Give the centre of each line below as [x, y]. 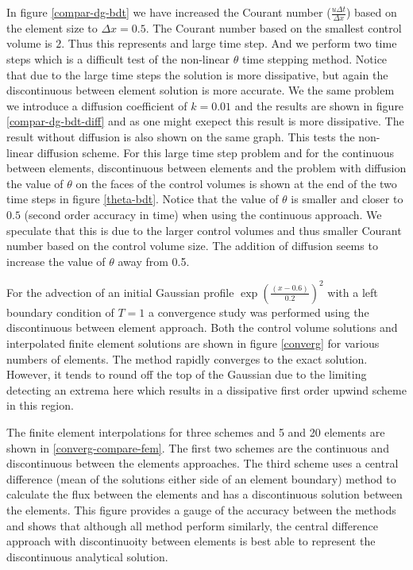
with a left [353, 292]
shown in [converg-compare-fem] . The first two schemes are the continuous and [198, 447]
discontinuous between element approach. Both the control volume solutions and [202, 327]
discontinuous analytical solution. [87, 556]
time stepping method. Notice [315, 59]
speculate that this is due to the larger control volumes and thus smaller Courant [204, 230]
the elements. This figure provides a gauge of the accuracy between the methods [201, 509]
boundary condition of [60, 312]
